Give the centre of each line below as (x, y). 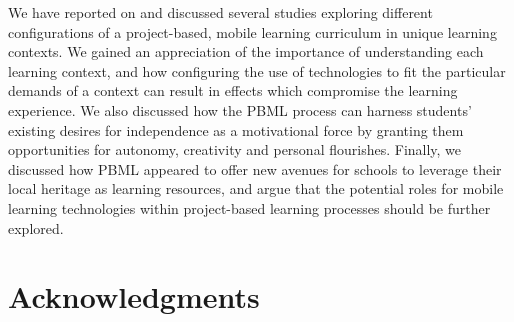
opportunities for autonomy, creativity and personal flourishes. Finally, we (235, 149)
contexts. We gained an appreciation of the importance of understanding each (246, 51)
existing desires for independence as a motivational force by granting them (236, 129)
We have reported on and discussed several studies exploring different (220, 12)
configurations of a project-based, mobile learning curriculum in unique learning (252, 31)
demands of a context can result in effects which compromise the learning (233, 90)
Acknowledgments (134, 296)
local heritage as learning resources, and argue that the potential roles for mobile (256, 188)
